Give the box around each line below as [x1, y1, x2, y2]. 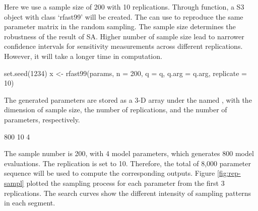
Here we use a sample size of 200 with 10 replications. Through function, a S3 [4, 2, 244, 12]
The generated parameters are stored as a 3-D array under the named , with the [4, 94, 252, 105]
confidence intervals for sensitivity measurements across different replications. [4, 41, 243, 51]
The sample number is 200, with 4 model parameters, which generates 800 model [4, 148, 254, 159]
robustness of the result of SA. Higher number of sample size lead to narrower [4, 31, 244, 41]
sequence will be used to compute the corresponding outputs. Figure [4, 168, 215, 178]
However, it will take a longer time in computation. [4, 50, 162, 61]
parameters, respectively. [4, 114, 80, 124]
